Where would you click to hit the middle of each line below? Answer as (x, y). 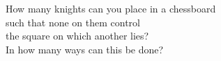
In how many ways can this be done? (85, 49)
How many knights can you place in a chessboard (111, 8)
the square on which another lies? (77, 36)
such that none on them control (73, 22)
